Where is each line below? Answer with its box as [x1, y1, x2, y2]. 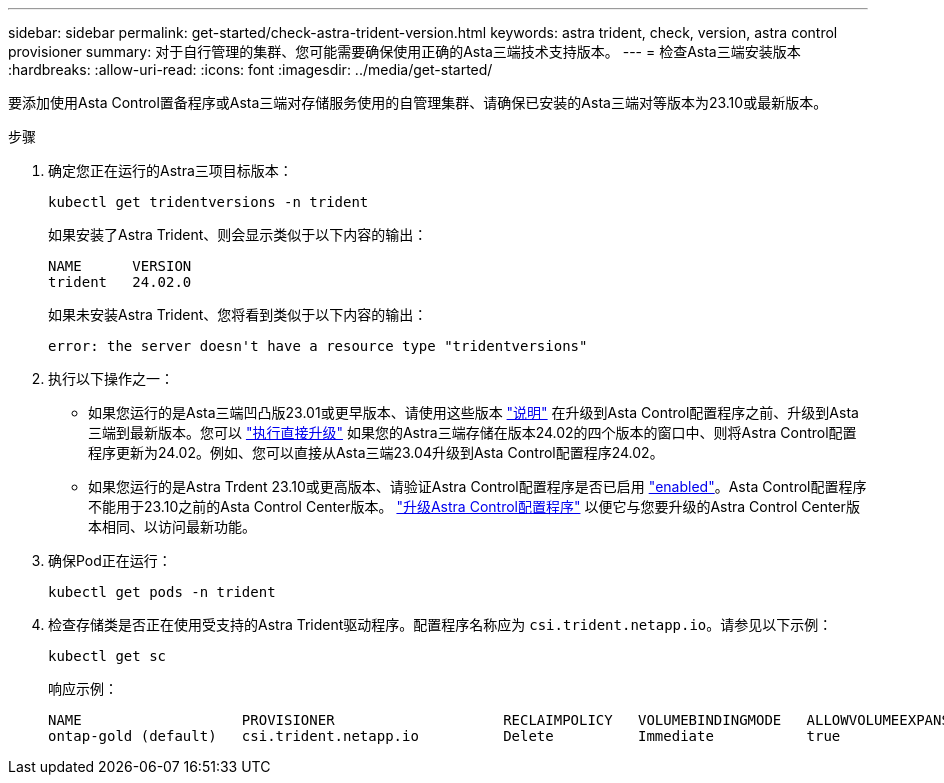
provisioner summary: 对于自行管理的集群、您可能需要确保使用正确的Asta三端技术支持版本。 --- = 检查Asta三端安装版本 [8, 43, 801, 60]
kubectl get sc [48, 648, 167, 664]
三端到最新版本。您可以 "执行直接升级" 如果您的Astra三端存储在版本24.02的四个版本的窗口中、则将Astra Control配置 [88, 424, 857, 441]
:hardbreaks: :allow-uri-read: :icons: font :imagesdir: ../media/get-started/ [8, 61, 493, 78]
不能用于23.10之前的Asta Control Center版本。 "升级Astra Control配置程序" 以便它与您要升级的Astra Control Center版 [88, 498, 860, 515]
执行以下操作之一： [48, 370, 174, 387]
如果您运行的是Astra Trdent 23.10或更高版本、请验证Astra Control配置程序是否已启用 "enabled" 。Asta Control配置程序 [88, 478, 867, 495]
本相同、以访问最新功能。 [88, 518, 256, 535]
